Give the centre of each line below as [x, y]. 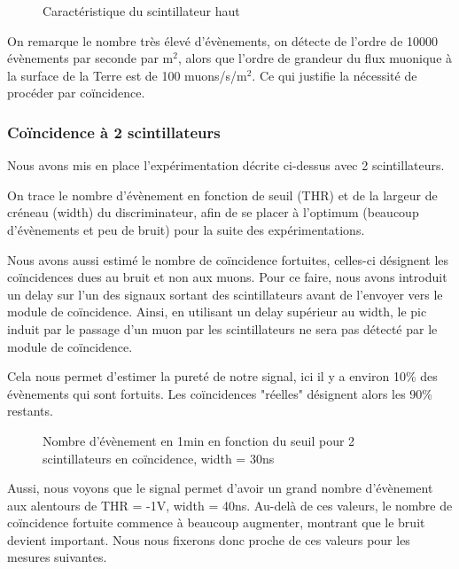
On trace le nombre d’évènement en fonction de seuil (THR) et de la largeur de [222, 195]
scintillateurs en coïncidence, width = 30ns [159, 458]
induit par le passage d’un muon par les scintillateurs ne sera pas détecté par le [222, 328]
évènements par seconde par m [90, 58]
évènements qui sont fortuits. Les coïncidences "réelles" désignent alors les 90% [220, 393]
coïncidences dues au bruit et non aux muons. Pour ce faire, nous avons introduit [227, 277]
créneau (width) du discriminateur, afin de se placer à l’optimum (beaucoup [213, 212]
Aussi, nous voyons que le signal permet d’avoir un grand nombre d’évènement [220, 488]
